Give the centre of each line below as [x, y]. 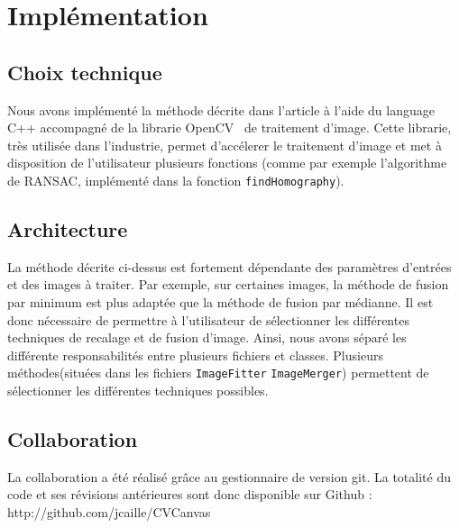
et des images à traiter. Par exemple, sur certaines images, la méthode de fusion [228, 284]
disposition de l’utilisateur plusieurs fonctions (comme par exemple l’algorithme [227, 163]
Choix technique [85, 72]
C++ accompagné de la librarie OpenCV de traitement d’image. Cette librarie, [229, 127]
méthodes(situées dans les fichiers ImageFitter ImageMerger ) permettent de [218, 373]
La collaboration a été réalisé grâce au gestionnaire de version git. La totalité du [229, 476]
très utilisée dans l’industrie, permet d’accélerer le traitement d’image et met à [225, 145]
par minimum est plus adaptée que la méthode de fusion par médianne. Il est [220, 302]
